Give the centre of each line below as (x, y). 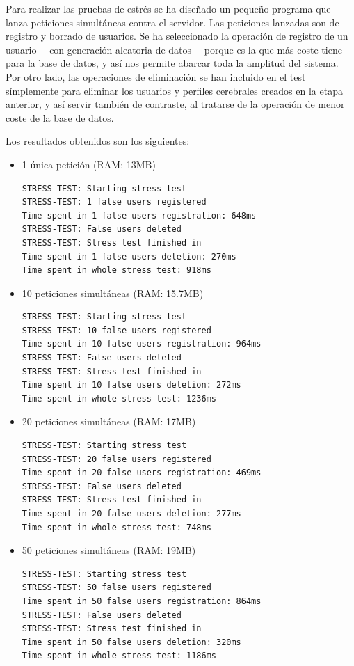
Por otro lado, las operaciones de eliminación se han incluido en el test (156, 76)
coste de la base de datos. (60, 117)
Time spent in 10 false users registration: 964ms (142, 344)
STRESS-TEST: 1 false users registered (114, 202)
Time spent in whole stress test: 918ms (116, 270)
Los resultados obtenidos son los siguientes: (98, 141)
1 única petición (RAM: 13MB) (89, 164)
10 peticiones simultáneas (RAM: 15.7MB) (113, 293)
